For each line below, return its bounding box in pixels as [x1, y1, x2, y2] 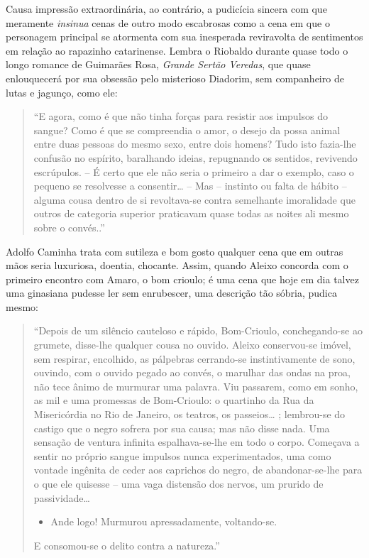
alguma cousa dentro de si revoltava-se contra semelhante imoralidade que [33, 192, 356, 207]
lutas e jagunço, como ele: [6, 84, 118, 99]
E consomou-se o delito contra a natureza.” [33, 537, 220, 552]
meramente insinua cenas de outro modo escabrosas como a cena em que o [6, 15, 330, 30]
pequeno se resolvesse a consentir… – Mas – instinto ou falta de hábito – [33, 178, 347, 193]
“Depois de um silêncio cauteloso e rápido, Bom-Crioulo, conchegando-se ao [33, 323, 363, 338]
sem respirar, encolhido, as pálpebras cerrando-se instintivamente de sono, [33, 351, 356, 366]
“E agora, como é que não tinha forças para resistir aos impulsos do [33, 109, 329, 124]
